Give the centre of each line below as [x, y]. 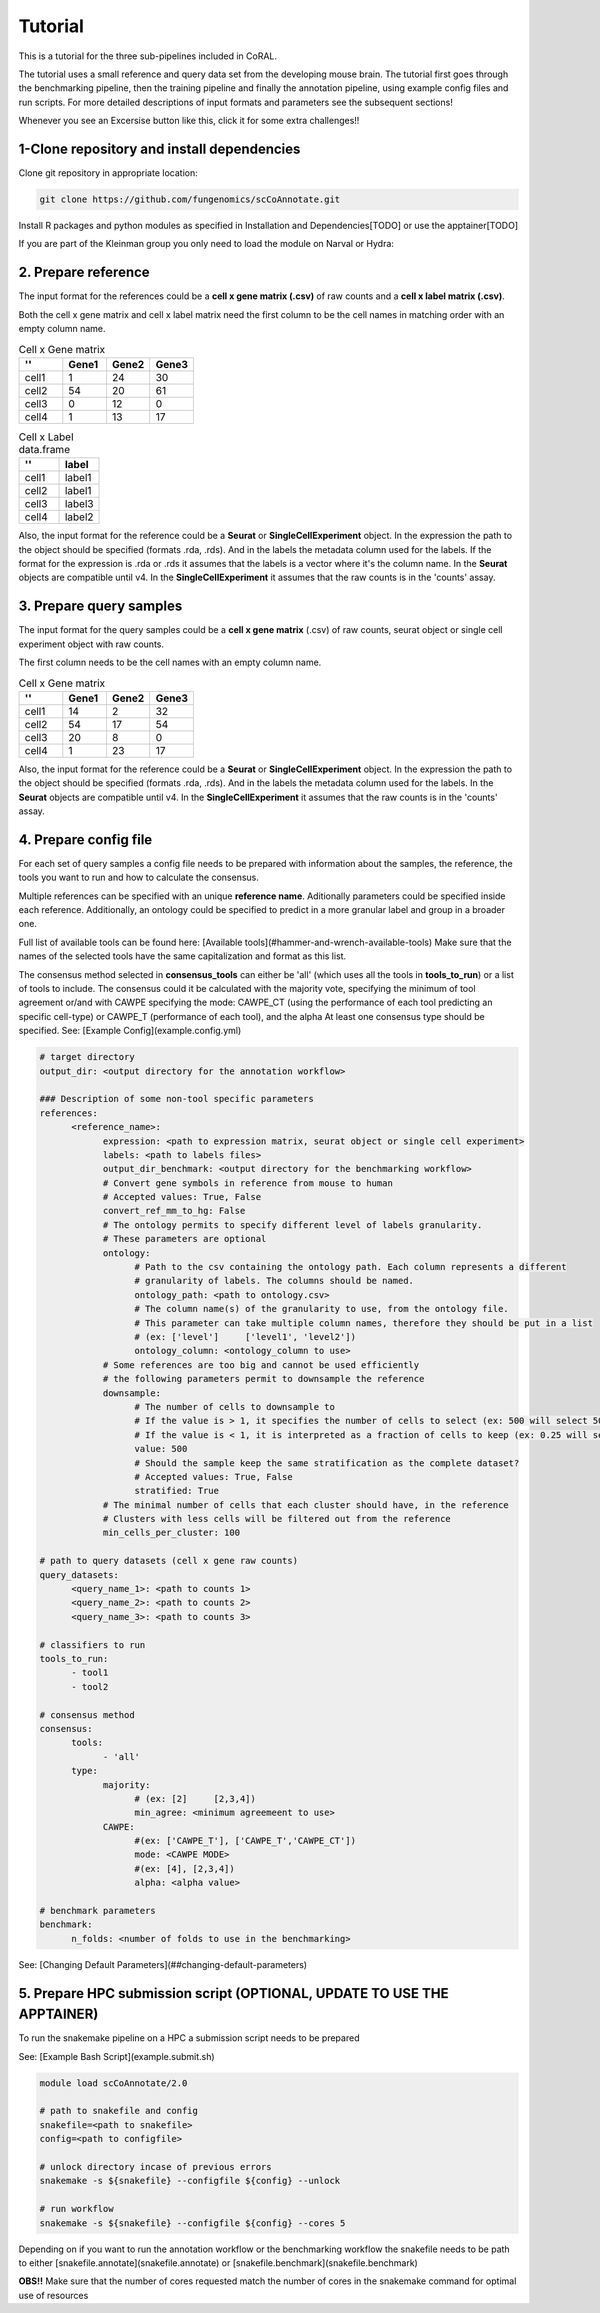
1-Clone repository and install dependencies [159, 148]
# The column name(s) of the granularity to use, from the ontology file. [321, 1309]
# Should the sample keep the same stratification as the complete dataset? [327, 1463]
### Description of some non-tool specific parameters [176, 1099]
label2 [79, 517]
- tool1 [90, 1673]
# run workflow [76, 2209]
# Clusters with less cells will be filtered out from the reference [277, 1519]
